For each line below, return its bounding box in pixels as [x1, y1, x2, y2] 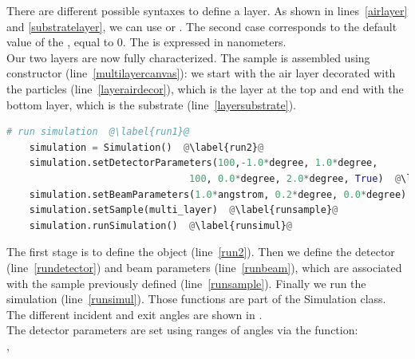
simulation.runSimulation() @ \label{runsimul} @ [29, 219, 292, 231]
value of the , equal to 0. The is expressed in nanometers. [6, 34, 287, 50]
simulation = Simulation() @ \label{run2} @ [29, 141, 264, 153]
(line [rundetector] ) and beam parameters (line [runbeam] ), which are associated [6, 258, 402, 275]
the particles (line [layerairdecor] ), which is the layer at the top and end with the [6, 80, 404, 97]
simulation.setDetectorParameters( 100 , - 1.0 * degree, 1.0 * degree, [29, 157, 378, 169]
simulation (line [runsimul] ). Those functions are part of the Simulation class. [6, 290, 386, 307]
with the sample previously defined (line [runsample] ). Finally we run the [6, 274, 366, 291]
